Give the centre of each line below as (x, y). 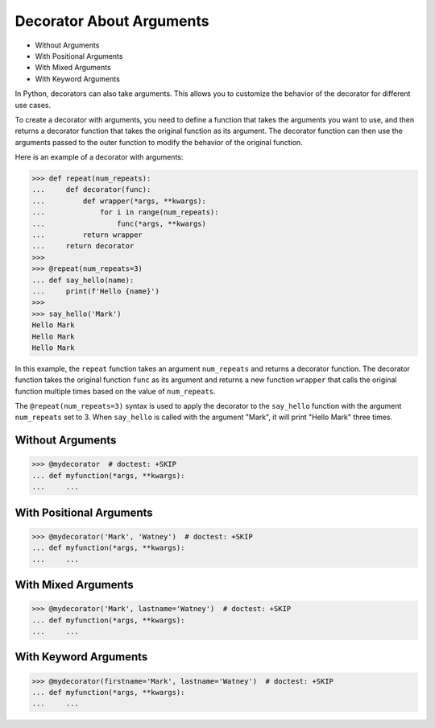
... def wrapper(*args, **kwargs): (119, 201)
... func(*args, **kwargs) (119, 223)
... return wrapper (87, 235)
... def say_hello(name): (83, 280)
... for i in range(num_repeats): (125, 212)
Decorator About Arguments (112, 21)
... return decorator (83, 246)
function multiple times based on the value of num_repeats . (116, 391)
